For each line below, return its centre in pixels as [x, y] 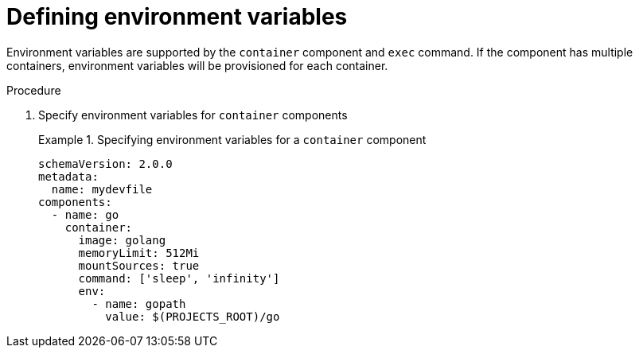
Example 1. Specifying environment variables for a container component [232, 139]
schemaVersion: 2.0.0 [105, 163]
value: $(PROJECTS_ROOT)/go [193, 316]
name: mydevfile [102, 189]
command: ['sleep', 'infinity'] [179, 278]
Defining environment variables [177, 17]
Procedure [34, 90]
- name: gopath [139, 303]
